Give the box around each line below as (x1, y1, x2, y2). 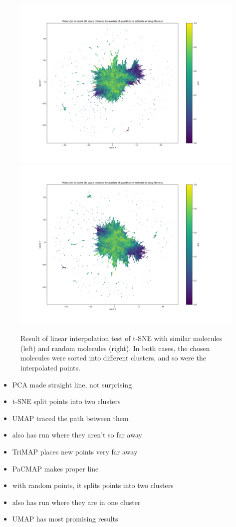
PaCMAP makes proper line (12, 463, 99, 473)
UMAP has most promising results (12, 513, 118, 524)
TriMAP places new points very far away (12, 446, 138, 456)
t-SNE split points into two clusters (12, 396, 121, 406)
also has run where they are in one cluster (12, 496, 141, 507)
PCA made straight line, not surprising (12, 379, 132, 389)
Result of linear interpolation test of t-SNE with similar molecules (20, 333, 223, 343)
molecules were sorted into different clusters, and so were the (20, 352, 206, 363)
